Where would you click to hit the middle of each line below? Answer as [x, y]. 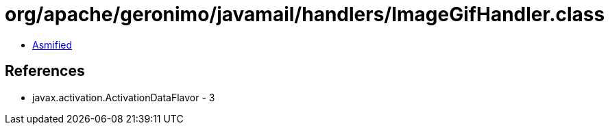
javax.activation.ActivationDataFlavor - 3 [124, 97]
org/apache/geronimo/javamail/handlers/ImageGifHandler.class [305, 14]
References [45, 71]
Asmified [52, 44]
